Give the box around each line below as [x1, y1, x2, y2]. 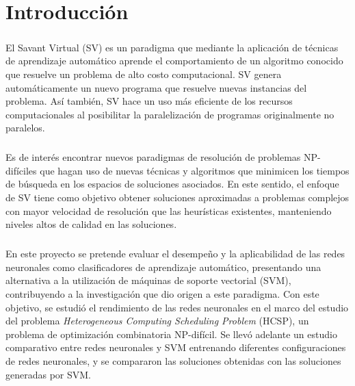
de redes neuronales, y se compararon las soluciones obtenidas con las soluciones [5, 353, 341, 368]
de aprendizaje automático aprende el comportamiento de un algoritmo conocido [5, 53, 343, 68]
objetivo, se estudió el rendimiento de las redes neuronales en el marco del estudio [5, 300, 349, 314]
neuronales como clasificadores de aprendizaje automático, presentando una [5, 259, 321, 274]
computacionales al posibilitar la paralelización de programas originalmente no [5, 107, 334, 121]
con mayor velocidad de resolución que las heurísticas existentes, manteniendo [5, 203, 332, 218]
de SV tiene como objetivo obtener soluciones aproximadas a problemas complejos [5, 190, 350, 205]
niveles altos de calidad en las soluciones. [5, 217, 177, 231]
